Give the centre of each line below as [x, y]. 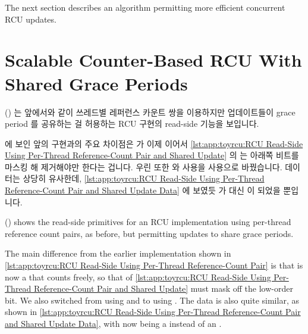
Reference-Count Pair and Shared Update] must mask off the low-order [164, 288]
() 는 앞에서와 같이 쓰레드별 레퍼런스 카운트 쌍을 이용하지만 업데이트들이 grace [150, 112]
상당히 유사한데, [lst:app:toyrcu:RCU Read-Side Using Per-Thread [144, 178]
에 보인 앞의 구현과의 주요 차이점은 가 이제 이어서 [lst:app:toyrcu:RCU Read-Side [154, 143]
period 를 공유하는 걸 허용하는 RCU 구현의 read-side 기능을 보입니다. [132, 124]
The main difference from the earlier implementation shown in [118, 253]
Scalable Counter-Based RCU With [153, 60]
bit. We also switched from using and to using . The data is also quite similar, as [152, 300]
